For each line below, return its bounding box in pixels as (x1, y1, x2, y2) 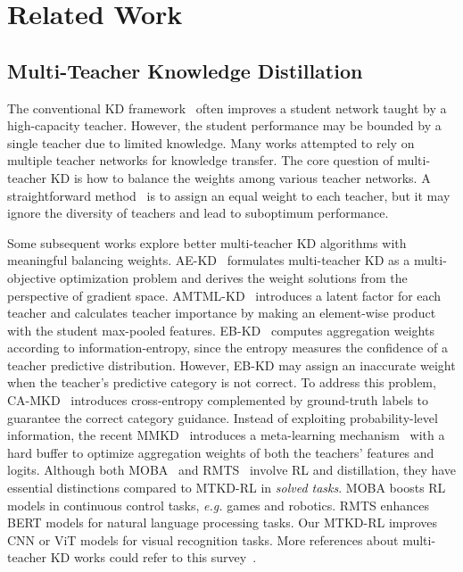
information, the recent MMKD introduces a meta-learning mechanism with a (7, 426, 445, 444)
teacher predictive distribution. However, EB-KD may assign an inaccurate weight (7, 355, 456, 374)
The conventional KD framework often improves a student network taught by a (7, 98, 447, 117)
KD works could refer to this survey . (50, 548, 257, 567)
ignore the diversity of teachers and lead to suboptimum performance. (7, 203, 389, 222)
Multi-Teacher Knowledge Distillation (7, 56, 363, 84)
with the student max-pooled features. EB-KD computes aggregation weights (7, 320, 434, 339)
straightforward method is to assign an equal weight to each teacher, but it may (7, 186, 451, 204)
